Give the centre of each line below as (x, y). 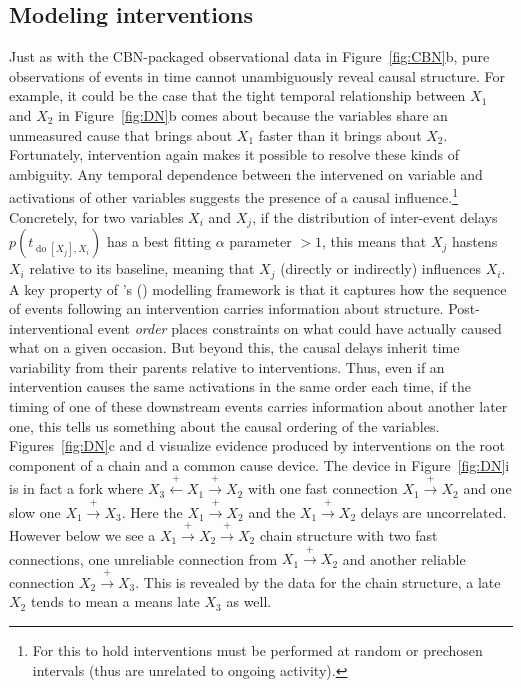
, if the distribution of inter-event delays (375, 216)
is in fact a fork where (76, 488)
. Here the (152, 511)
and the (272, 511)
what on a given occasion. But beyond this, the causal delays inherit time (234, 347)
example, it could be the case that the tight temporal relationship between (237, 95)
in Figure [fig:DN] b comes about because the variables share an (253, 114)
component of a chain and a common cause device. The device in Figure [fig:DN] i (259, 464)
